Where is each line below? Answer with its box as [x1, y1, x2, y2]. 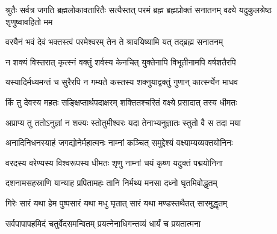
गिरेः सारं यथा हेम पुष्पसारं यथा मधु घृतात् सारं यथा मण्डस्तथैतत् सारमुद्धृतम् [5, 196, 228, 209]
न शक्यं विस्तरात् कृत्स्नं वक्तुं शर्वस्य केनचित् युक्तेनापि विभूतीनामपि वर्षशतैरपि [5, 55, 236, 68]
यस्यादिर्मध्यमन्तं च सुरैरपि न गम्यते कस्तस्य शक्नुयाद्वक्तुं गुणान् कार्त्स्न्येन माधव [5, 76, 238, 88]
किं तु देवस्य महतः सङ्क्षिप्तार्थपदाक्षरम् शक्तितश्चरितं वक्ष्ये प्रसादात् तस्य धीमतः [5, 95, 237, 108]
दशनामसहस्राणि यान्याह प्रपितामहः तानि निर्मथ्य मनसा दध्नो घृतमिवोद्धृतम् [5, 176, 217, 189]
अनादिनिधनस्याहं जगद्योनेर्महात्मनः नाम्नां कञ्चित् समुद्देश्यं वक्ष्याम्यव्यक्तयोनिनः [5, 136, 233, 149]
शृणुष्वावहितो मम [5, 15, 53, 28]
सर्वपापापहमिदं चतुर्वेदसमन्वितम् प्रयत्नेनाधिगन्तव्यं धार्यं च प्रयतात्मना [5, 217, 201, 229]
